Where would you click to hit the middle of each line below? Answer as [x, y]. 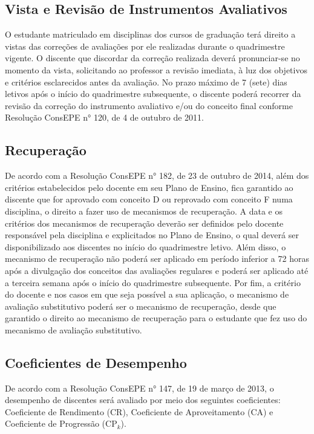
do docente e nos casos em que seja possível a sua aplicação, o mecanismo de [147, 294]
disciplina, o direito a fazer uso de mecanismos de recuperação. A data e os [144, 211]
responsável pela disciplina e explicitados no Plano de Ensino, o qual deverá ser [152, 235]
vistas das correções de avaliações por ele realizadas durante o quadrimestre [145, 46]
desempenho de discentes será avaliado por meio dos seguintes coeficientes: [143, 400]
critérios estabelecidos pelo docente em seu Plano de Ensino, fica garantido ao [149, 187]
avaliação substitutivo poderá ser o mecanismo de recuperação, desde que [141, 306]
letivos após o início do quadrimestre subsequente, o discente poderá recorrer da [153, 94]
